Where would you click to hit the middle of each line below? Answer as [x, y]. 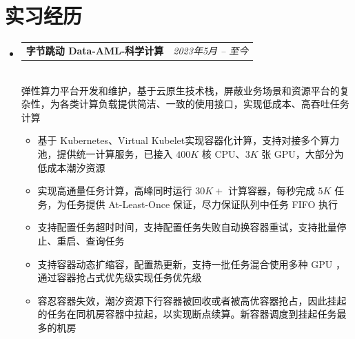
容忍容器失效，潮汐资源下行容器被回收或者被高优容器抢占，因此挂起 [192, 300]
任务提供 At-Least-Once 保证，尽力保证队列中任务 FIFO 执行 [202, 204]
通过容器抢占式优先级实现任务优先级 [120, 277]
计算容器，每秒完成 [271, 191]
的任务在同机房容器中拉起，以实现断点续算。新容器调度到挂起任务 [187, 314]
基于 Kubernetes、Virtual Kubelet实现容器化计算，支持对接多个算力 [189, 140]
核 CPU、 [223, 153]
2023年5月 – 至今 [211, 50]
